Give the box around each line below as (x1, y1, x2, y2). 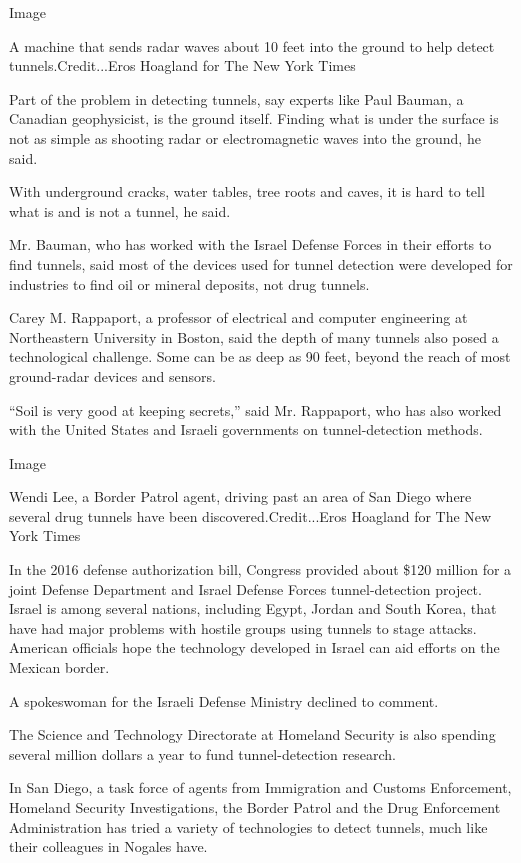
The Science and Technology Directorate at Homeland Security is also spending (9, 724, 496, 745)
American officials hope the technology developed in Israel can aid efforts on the (9, 637, 500, 658)
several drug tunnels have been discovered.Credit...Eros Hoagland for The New (9, 505, 492, 526)
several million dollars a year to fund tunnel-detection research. (9, 743, 396, 764)
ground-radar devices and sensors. (9, 365, 216, 386)
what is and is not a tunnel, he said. (9, 200, 231, 221)
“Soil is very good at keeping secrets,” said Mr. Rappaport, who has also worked (9, 399, 502, 420)
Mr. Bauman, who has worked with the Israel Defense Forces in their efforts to (9, 234, 492, 255)
